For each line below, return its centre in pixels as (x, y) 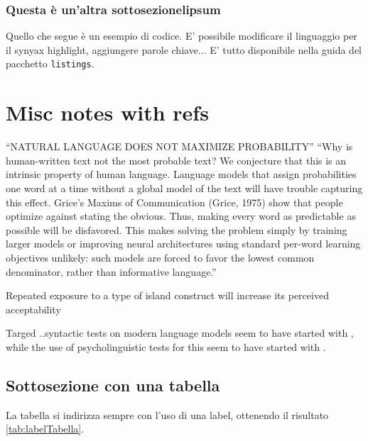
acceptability (33, 309)
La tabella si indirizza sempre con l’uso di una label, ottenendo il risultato (167, 414)
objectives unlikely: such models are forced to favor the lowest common (160, 257)
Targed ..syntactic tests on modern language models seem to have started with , (180, 333)
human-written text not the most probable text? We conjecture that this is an (176, 160)
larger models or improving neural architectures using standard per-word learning (183, 244)
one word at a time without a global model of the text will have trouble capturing (184, 188)
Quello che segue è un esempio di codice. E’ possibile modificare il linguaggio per (182, 36)
